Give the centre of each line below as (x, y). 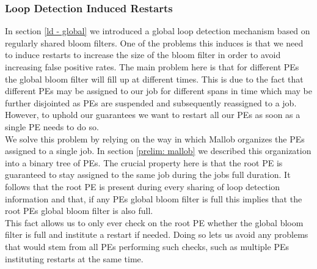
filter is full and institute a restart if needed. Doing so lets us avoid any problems (157, 234)
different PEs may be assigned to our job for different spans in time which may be (158, 91)
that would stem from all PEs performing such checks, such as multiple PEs (147, 246)
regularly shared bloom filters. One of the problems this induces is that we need (154, 42)
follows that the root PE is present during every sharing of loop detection (143, 186)
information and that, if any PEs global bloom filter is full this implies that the (154, 198)
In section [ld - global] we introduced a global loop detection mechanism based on (158, 31)
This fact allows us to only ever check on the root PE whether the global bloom (154, 222)
